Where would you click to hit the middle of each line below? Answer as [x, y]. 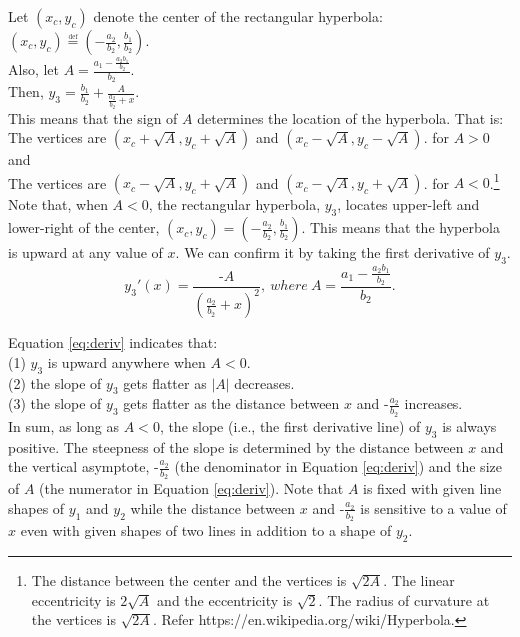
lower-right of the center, [84, 227]
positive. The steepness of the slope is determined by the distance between [236, 446]
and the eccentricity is [225, 599]
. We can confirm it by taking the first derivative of [332, 252]
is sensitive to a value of [433, 507]
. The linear [419, 579]
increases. [433, 403]
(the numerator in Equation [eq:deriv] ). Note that [191, 488]
